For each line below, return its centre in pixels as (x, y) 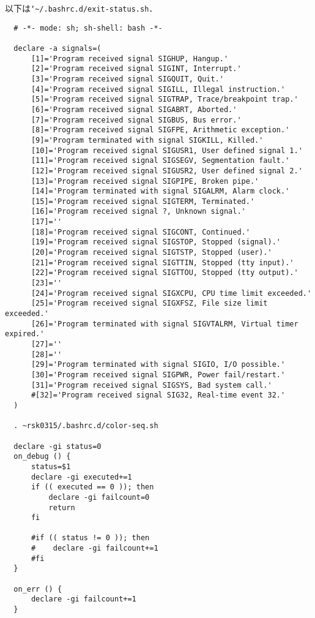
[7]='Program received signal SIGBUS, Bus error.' (136, 120)
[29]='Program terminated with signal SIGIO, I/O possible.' (158, 365)
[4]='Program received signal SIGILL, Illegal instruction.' (158, 89)
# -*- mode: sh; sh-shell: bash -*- (88, 28)
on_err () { (38, 589)
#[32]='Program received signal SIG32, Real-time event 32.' (158, 395)
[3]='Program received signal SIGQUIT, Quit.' (127, 79)
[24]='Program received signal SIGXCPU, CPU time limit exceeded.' (171, 293)
